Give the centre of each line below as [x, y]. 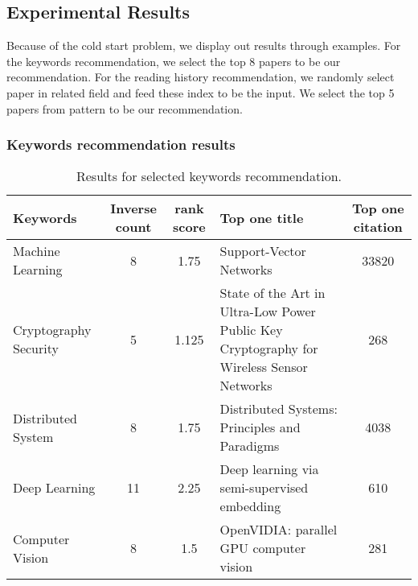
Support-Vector [263, 251]
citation [378, 227]
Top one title [262, 217]
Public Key [251, 330]
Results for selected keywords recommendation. [209, 176]
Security [36, 349]
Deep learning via [269, 469]
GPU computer [263, 548]
